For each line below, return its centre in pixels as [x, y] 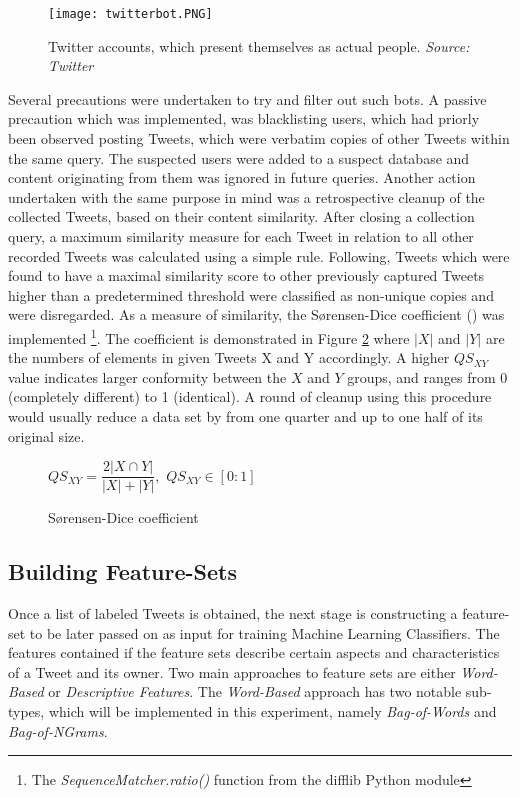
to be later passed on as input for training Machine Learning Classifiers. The [264, 632]
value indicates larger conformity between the [147, 376]
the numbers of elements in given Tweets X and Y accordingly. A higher [229, 357]
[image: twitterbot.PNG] [130, 14]
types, [26, 711]
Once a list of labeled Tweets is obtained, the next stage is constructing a [233, 613]
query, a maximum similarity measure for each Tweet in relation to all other [241, 236]
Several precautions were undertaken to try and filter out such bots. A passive [247, 98]
